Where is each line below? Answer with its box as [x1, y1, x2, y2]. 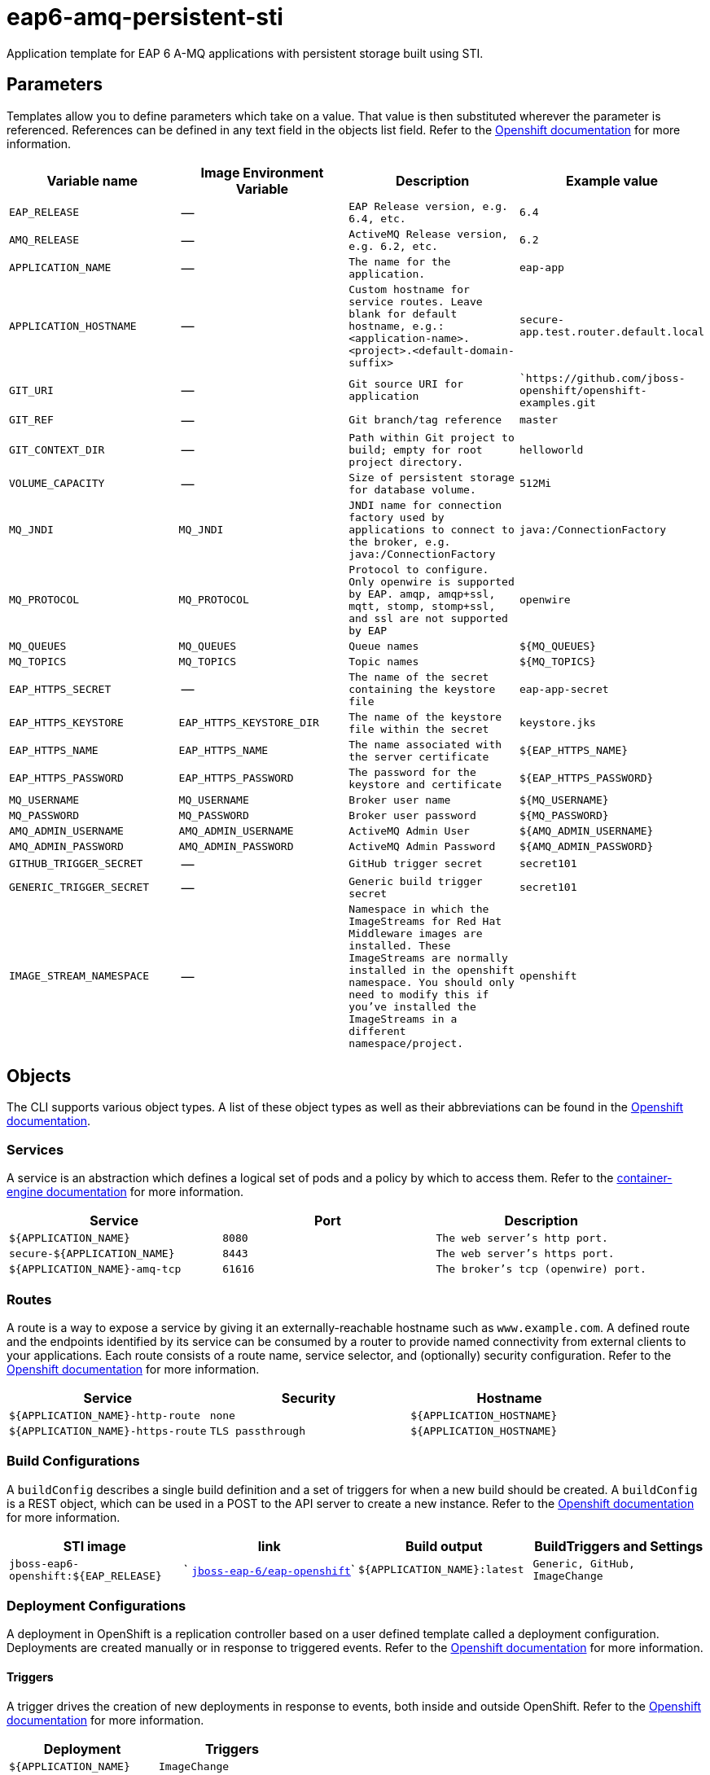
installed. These [348, 939, 451, 952]
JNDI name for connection [348, 498, 502, 511]
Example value [565, 172, 659, 189]
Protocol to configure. [348, 563, 489, 576]
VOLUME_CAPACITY [9, 477, 105, 490]
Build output [405, 1537, 483, 1554]
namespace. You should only [348, 975, 515, 988]
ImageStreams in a [348, 1012, 458, 1025]
